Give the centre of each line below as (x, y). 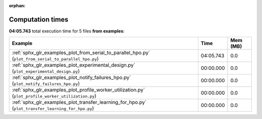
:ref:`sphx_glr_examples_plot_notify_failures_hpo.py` (71, 77)
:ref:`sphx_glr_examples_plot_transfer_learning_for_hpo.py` (79, 103)
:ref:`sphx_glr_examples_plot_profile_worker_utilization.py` (78, 90)
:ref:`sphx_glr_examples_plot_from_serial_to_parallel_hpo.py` (81, 53)
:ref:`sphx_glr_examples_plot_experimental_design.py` (74, 65)
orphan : (17, 6)
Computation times (39, 19)
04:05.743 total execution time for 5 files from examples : (67, 31)
